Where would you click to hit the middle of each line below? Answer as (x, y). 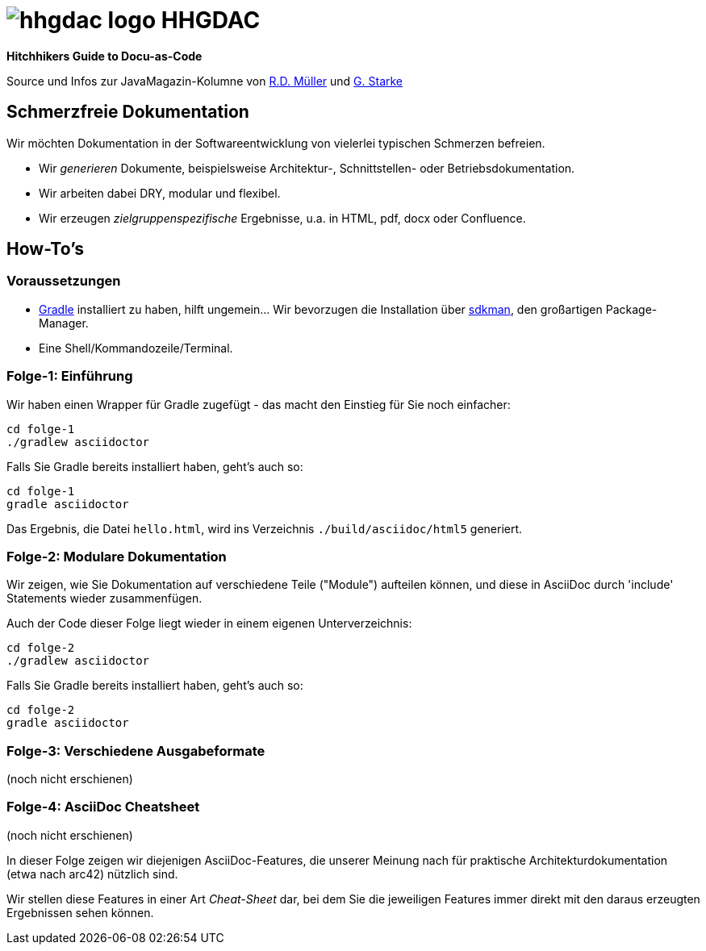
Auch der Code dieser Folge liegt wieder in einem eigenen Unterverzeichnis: (209, 624)
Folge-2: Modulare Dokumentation (117, 556)
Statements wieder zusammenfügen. (104, 599)
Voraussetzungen (64, 281)
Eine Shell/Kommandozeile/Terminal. (136, 348)
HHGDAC (211, 20)
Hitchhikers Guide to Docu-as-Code (104, 56)
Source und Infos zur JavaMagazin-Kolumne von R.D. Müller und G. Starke (205, 81)
